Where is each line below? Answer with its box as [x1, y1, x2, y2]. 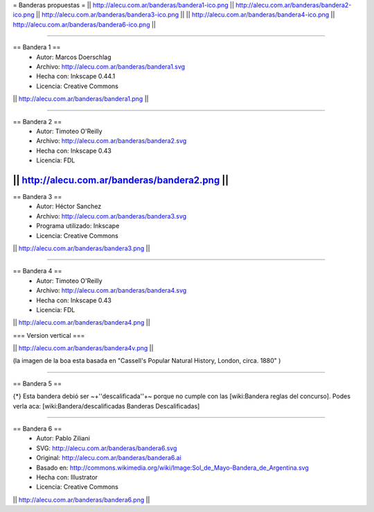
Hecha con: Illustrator [36, 472, 98, 481]
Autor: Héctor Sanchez [36, 202, 102, 211]
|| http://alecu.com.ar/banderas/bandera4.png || [12, 318, 150, 327]
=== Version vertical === [12, 331, 85, 339]
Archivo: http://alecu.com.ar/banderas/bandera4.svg [36, 287, 187, 295]
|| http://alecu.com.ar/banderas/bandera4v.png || [12, 344, 154, 352]
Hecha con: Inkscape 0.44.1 [36, 72, 116, 80]
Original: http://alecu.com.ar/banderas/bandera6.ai [36, 454, 181, 462]
